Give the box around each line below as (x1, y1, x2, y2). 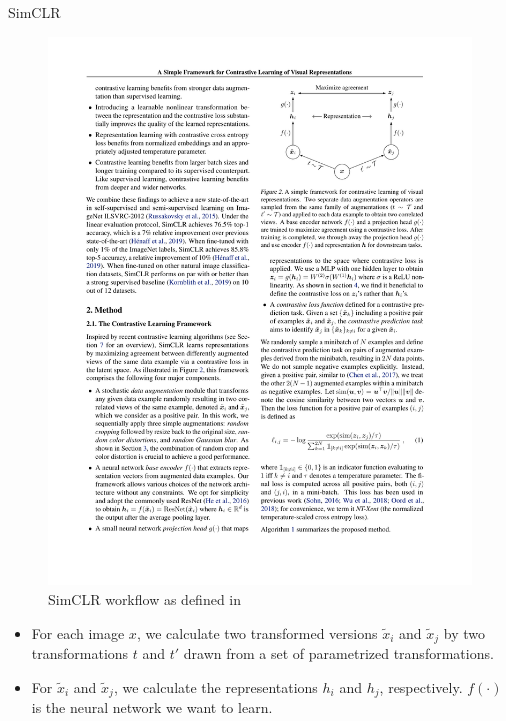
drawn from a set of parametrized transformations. (183, 643, 494, 664)
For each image (31, 622, 125, 643)
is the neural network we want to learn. (31, 697, 273, 718)
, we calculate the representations (113, 676, 318, 697)
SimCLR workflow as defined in (48, 589, 242, 610)
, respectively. (379, 676, 463, 697)
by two (443, 622, 486, 643)
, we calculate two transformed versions (136, 622, 378, 643)
